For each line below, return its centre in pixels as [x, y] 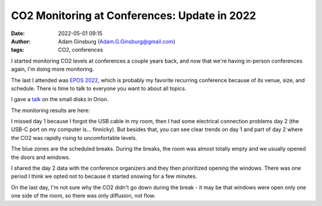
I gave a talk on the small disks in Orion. [60, 99]
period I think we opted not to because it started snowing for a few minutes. [104, 176]
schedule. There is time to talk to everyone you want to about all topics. [99, 88]
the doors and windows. [41, 157]
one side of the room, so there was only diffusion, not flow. [83, 196]
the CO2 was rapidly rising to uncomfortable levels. [74, 138]
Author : [21, 41]
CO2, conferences [81, 50]
